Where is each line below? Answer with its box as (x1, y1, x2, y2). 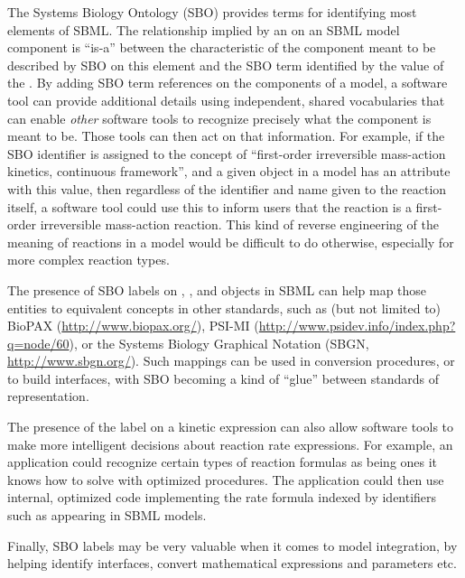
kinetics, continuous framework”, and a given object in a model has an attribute (7, 162, 451, 181)
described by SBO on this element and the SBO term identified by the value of (7, 55, 444, 74)
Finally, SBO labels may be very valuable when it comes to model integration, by (7, 536, 458, 555)
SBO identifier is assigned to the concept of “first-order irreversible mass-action (7, 144, 446, 163)
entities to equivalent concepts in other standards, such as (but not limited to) (7, 298, 442, 317)
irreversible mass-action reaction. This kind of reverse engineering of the (40, 215, 439, 234)
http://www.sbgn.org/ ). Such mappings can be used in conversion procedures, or (7, 351, 455, 370)
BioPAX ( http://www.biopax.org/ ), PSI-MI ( (7, 316, 259, 335)
